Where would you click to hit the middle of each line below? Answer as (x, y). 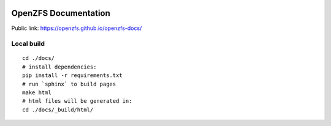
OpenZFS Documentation (61, 13)
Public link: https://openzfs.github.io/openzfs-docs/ (77, 28)
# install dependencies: (59, 67)
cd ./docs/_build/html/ (58, 109)
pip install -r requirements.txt (72, 76)
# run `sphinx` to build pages (69, 84)
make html (37, 93)
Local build (28, 44)
